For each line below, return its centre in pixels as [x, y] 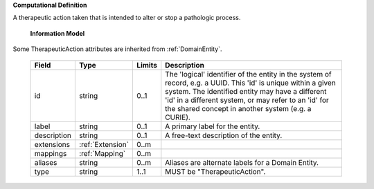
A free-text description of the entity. [224, 135]
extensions [52, 144]
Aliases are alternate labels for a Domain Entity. [242, 162]
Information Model [57, 33]
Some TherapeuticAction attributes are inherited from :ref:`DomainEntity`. [117, 49]
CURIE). [178, 117]
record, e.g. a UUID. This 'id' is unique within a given [250, 83]
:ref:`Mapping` [102, 153]
